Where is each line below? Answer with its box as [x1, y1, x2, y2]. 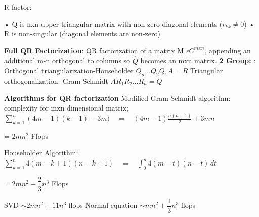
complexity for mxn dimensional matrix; [4, 102, 128, 113]
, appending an [204, 45, 251, 56]
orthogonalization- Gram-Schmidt [4, 75, 108, 86]
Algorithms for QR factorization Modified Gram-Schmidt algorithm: [4, 92, 231, 103]
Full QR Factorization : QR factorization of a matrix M [4, 45, 184, 56]
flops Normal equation [68, 200, 138, 210]
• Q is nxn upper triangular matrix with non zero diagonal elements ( [4, 18, 223, 29]
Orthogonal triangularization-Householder [4, 65, 134, 76]
